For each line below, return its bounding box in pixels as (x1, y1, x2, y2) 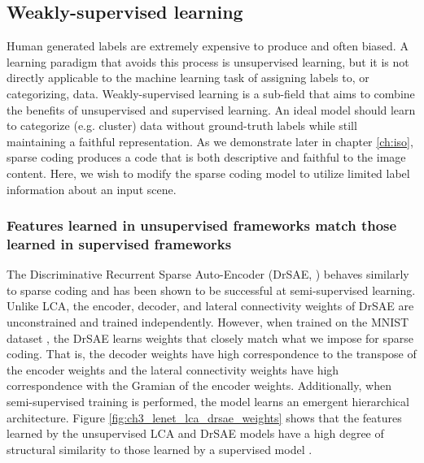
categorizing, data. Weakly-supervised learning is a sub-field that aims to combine (7, 84, 415, 102)
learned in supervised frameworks (7, 233, 232, 253)
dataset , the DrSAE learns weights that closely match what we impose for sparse (7, 329, 413, 346)
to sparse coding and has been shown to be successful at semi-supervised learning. (7, 281, 416, 298)
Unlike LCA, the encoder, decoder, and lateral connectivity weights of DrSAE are (7, 297, 414, 314)
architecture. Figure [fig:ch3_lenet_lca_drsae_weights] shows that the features (7, 409, 402, 426)
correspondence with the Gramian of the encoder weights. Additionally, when (7, 377, 391, 394)
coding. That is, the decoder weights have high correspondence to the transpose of (7, 345, 417, 362)
